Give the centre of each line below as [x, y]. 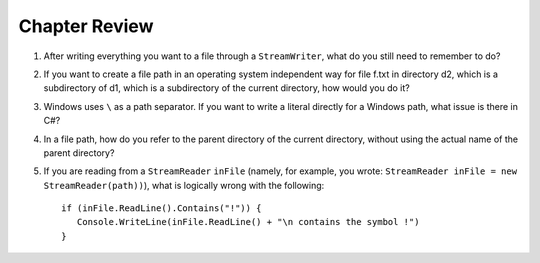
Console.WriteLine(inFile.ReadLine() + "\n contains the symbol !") [248, 222]
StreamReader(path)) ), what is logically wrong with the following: [184, 185]
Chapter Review [86, 26]
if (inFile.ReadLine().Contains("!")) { [161, 208]
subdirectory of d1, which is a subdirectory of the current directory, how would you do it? [226, 88]
